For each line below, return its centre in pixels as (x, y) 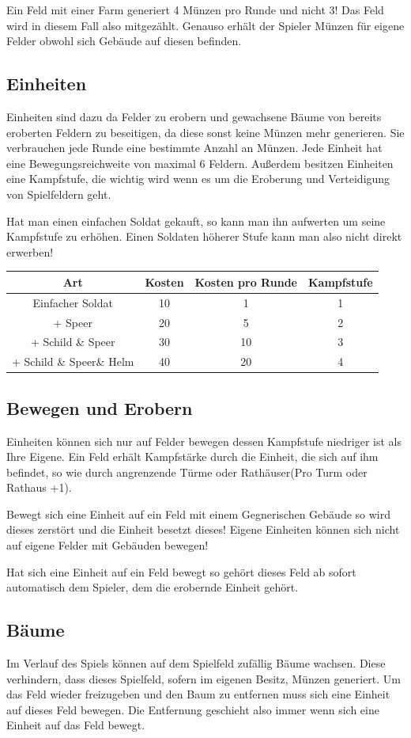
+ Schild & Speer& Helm (73, 361)
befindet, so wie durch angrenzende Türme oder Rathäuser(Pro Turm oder (187, 472)
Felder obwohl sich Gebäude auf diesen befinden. (124, 41)
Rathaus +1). (39, 487)
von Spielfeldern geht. (59, 194)
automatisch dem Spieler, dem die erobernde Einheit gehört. (153, 587)
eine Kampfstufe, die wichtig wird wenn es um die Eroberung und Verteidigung (198, 179)
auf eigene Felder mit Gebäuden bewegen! (107, 545)
